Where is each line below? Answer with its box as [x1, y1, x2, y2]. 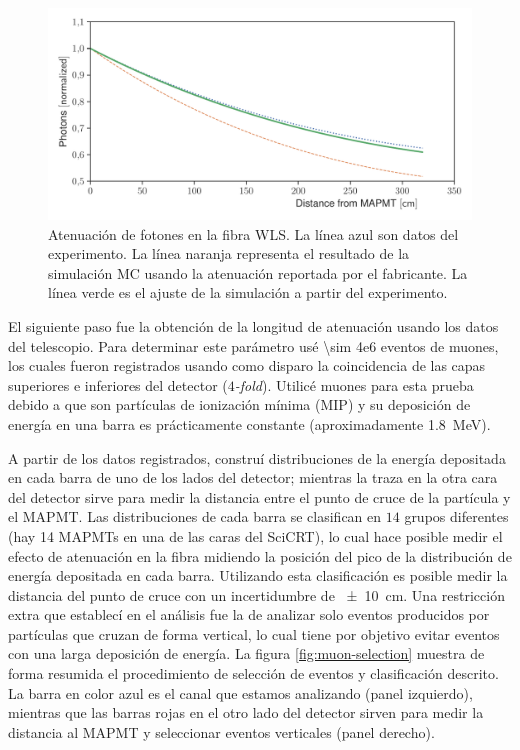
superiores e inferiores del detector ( [8, 374, 228, 395]
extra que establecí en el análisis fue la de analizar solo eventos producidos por [8, 604, 490, 625]
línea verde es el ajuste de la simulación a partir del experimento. [48, 282, 448, 303]
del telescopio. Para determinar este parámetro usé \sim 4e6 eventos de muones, [8, 335, 499, 356]
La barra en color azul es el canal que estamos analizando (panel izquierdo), [8, 682, 473, 703]
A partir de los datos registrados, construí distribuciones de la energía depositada [8, 447, 506, 468]
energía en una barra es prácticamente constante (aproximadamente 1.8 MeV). [8, 413, 491, 434]
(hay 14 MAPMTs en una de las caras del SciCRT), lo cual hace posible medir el [8, 525, 503, 546]
